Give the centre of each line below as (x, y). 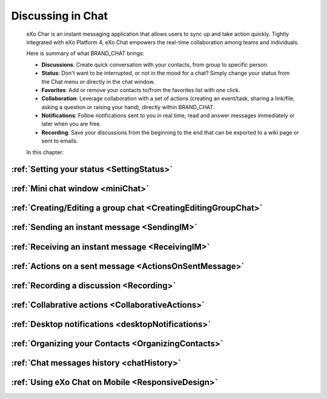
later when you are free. (71, 124)
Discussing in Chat (60, 16)
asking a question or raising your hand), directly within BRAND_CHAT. (128, 107)
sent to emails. (60, 141)
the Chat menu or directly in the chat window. (98, 81)
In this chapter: (45, 152)
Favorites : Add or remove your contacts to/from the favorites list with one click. (141, 90)
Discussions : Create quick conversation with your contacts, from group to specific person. (155, 64)
